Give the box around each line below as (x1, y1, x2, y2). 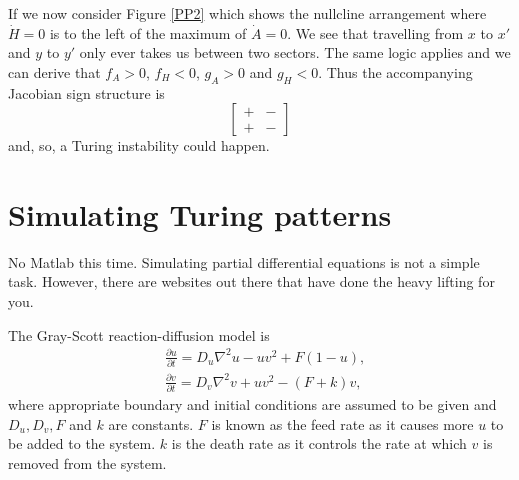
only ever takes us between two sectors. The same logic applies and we (79, 42, 511, 63)
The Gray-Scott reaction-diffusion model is (8, 324, 270, 345)
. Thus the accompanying (318, 61, 473, 82)
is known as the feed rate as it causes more (211, 413, 474, 434)
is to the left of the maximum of (49, 22, 247, 43)
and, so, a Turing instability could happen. (8, 135, 270, 156)
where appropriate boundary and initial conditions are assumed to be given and (8, 393, 497, 414)
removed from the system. (8, 452, 167, 473)
